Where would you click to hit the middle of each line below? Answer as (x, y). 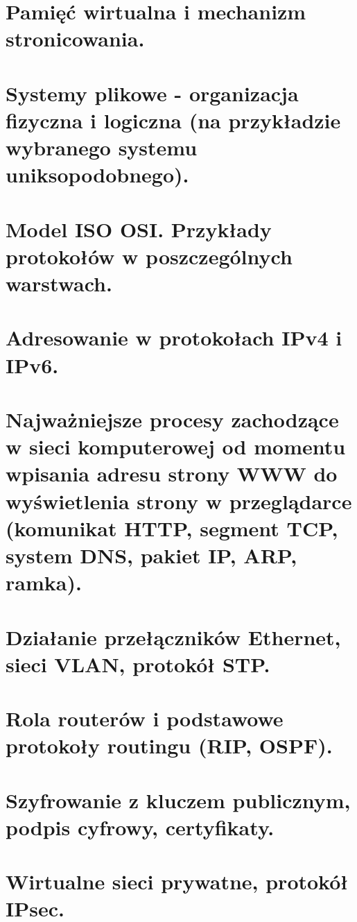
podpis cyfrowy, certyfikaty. (140, 827)
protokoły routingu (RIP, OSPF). (169, 745)
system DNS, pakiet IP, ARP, (151, 555)
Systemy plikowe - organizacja (152, 93)
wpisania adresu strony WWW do (172, 473)
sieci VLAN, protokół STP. (138, 664)
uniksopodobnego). (97, 174)
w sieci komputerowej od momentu (176, 446)
